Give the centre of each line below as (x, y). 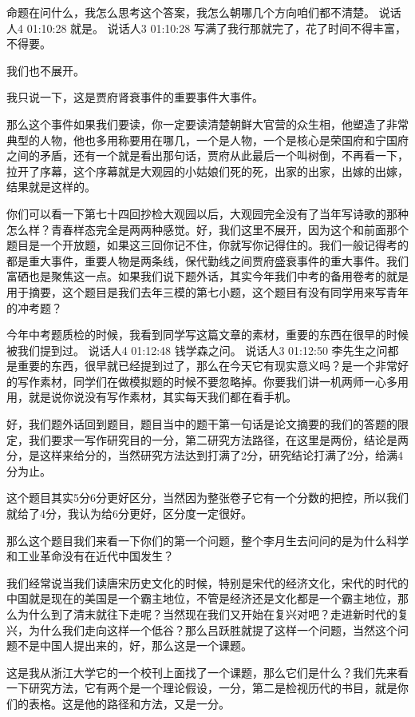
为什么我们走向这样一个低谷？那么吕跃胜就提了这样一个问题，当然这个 (213, 629)
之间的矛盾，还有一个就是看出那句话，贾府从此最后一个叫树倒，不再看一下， (207, 155)
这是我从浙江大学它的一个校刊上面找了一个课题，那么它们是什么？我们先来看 (207, 672)
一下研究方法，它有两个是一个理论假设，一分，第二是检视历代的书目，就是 (202, 688)
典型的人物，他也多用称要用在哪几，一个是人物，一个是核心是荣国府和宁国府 (207, 139)
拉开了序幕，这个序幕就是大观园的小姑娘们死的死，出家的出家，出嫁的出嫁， (207, 171)
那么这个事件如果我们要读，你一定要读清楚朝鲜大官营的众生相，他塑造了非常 (207, 123)
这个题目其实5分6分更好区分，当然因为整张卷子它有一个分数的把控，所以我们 (207, 498)
